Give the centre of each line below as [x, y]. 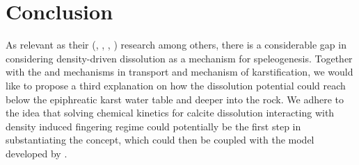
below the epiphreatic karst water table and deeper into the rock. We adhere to [175, 99]
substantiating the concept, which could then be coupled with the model [160, 140]
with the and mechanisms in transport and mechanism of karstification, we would [179, 72]
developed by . [37, 153]
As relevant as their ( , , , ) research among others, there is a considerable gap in [176, 45]
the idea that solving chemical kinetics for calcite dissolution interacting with [170, 113]
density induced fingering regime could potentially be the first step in [153, 126]
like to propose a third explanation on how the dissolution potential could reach [176, 85]
